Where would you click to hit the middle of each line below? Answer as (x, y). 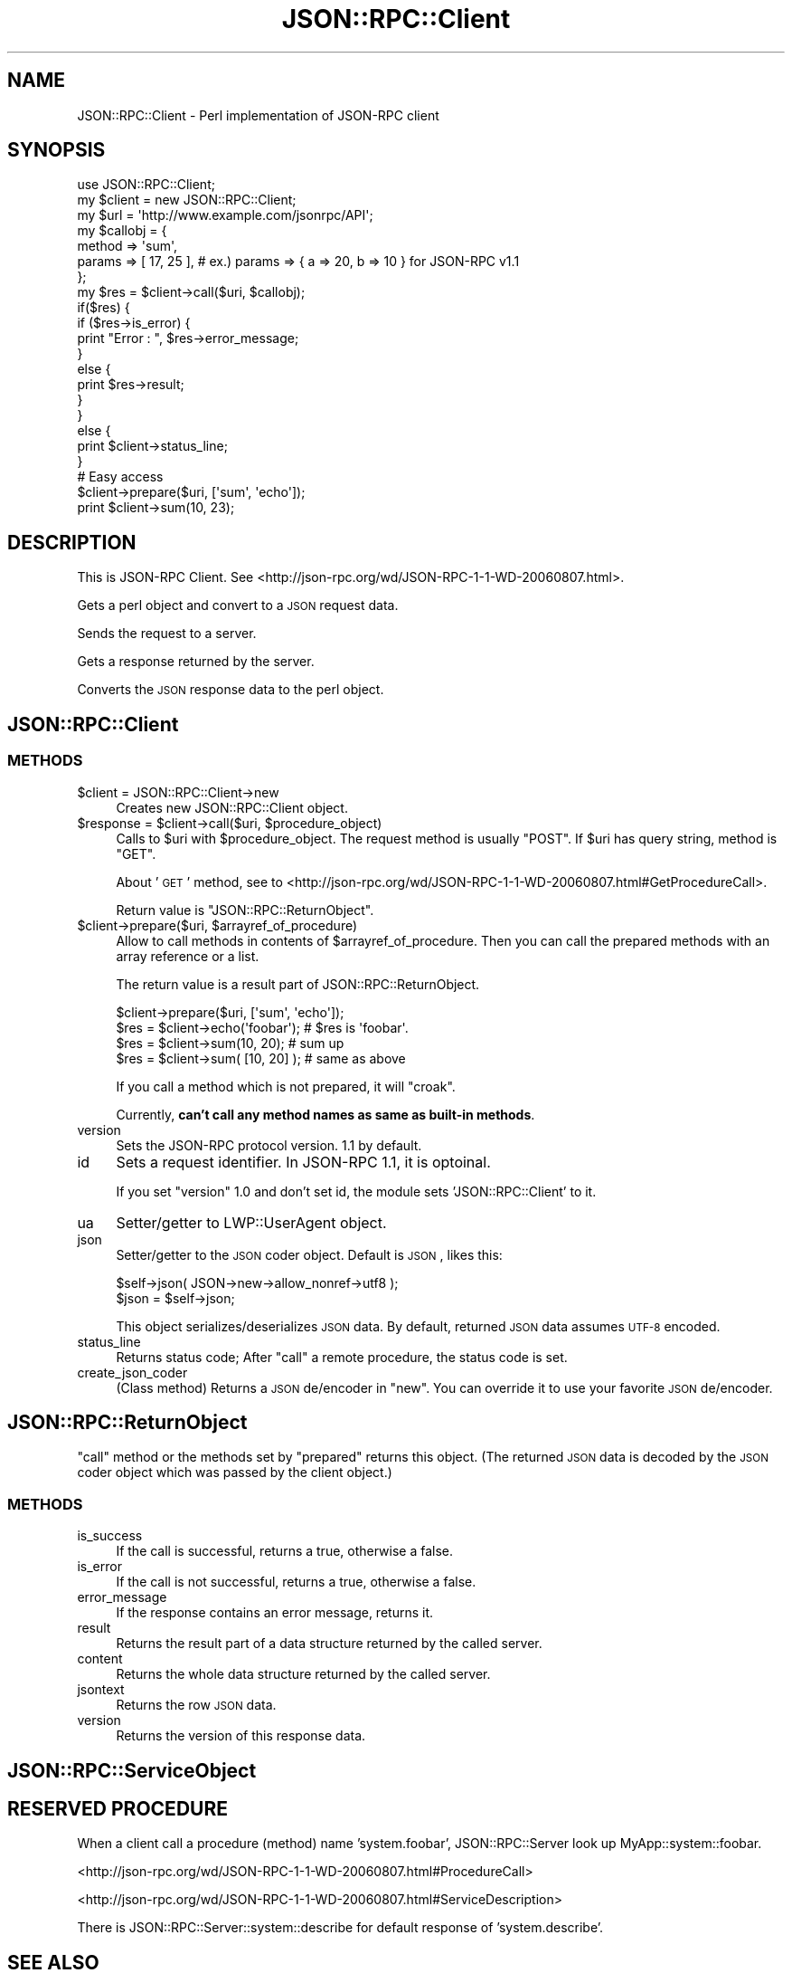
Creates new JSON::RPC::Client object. (232, 807)
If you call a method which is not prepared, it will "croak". (286, 1086)
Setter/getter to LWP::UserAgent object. (251, 1222)
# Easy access (120, 477)
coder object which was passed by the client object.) (235, 1473)
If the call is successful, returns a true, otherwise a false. (285, 1551)
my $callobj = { (122, 231)
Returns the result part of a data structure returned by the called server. (329, 1644)
